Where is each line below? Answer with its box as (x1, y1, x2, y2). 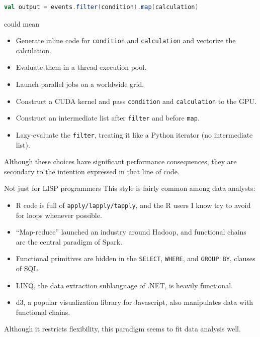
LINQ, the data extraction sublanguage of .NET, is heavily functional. (16, 280, 233, 290)
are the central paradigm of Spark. (16, 236, 123, 247)
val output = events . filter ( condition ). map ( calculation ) (4, 4, 199, 11)
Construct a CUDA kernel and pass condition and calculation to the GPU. (16, 95, 256, 106)
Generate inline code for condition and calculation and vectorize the (16, 35, 236, 46)
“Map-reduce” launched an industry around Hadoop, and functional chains (16, 227, 246, 237)
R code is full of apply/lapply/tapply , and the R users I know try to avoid (16, 199, 251, 210)
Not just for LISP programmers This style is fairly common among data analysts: (4, 183, 255, 193)
